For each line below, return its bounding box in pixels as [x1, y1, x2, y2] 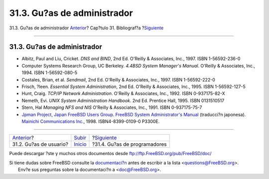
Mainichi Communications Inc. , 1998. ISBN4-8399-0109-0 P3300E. [21, 118, 160, 124]
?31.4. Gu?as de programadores [92, 141, 167, 148]
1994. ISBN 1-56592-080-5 [21, 70, 78, 76]
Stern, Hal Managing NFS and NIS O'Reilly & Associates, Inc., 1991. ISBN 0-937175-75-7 [21, 104, 202, 110]
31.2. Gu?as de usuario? [12, 141, 68, 148]
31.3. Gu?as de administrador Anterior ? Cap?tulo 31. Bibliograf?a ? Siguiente [9, 25, 164, 31]
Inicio [74, 141, 87, 148]
